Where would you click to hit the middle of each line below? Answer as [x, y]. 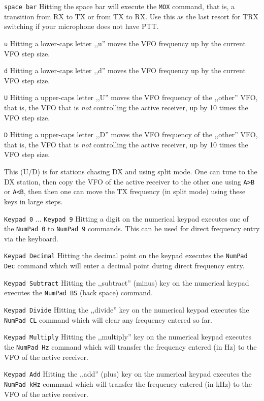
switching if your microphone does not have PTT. [81, 26]
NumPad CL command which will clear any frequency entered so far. [108, 319]
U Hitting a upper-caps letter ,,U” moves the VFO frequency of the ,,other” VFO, [131, 97]
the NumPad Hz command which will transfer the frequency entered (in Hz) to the [130, 347]
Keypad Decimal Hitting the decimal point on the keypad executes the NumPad [126, 255]
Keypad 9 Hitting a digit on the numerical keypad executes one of [146, 218]
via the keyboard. [31, 238]
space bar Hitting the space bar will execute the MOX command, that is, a [119, 6]
